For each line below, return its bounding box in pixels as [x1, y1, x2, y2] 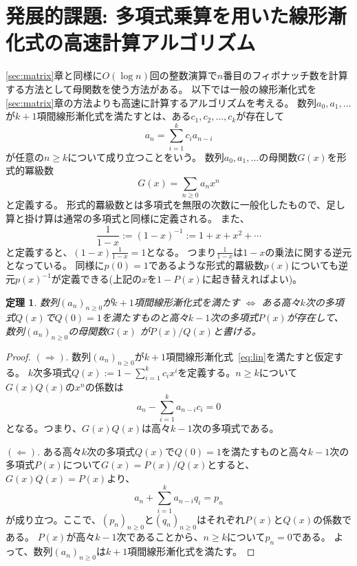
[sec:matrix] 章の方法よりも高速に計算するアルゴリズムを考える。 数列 [6, 95, 317, 109]
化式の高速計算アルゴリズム [6, 28, 256, 56]
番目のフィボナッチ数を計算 [223, 68, 348, 83]
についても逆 [291, 258, 348, 272]
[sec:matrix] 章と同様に [6, 68, 102, 83]
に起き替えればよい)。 [202, 272, 303, 285]
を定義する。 [177, 364, 236, 379]
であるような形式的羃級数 [148, 258, 264, 272]
